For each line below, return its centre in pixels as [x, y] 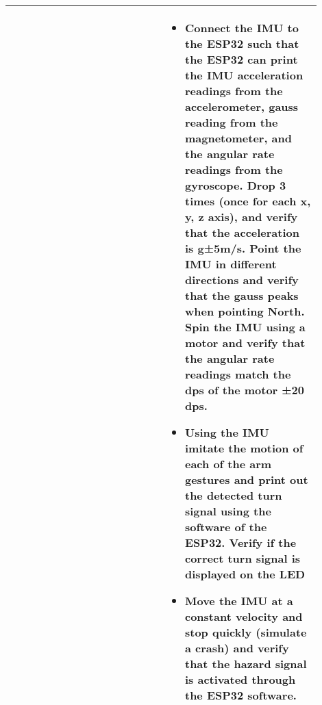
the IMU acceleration [244, 75]
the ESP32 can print [241, 59]
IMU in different [231, 264]
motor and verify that [245, 343]
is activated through [240, 679]
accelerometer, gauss [241, 106]
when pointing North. [245, 311]
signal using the [228, 511]
